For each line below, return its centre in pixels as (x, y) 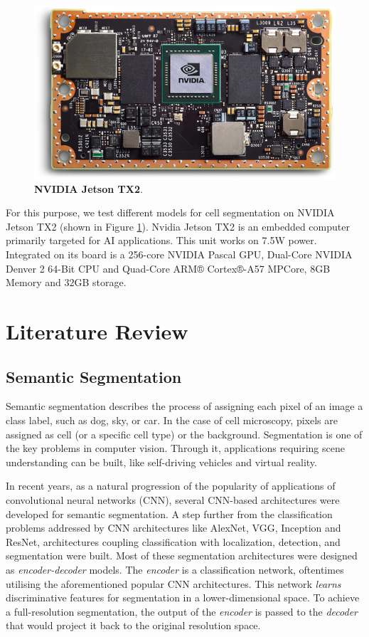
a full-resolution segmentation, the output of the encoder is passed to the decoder (182, 611)
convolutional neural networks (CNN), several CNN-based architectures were (173, 500)
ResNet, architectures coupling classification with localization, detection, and (173, 541)
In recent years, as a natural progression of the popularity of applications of (171, 486)
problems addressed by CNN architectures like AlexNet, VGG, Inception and (173, 528)
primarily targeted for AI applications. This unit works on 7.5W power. (161, 240)
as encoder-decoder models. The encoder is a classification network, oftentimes (175, 569)
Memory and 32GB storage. (66, 282)
